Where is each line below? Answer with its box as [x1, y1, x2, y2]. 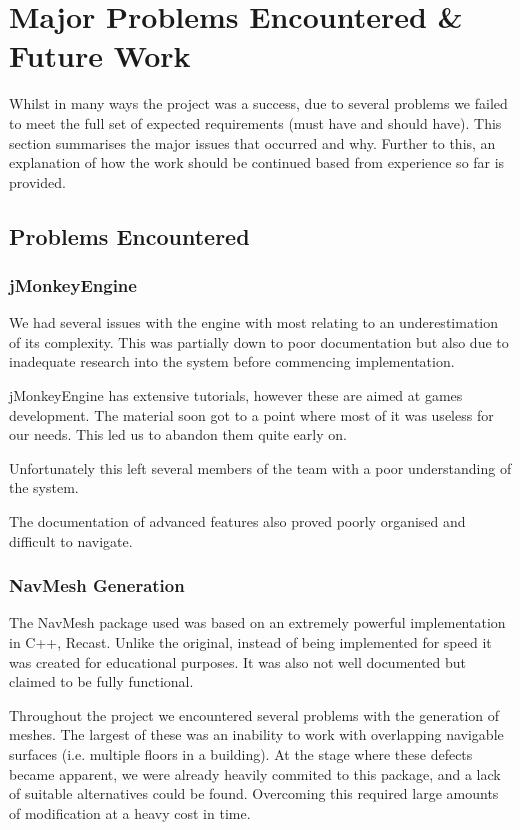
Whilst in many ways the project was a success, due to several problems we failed [9, 93, 508, 114]
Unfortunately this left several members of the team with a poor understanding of [9, 457, 512, 478]
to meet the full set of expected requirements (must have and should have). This [9, 112, 502, 133]
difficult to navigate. [9, 530, 133, 551]
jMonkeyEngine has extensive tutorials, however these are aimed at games [9, 385, 463, 406]
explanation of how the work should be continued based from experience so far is [9, 152, 505, 173]
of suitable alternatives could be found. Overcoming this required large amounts [9, 783, 499, 804]
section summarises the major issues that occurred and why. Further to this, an [9, 132, 496, 153]
